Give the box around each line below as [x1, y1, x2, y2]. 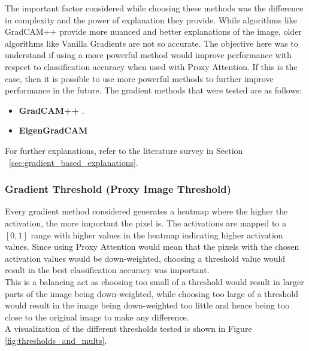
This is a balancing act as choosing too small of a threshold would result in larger [5, 275, 304, 288]
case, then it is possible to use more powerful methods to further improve [5, 72, 274, 84]
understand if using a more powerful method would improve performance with [5, 49, 292, 61]
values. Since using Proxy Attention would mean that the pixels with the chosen [5, 240, 299, 253]
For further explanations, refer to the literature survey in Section [5, 144, 243, 156]
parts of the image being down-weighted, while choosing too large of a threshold [5, 287, 298, 299]
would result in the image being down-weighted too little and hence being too [5, 299, 290, 311]
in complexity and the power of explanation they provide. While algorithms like [5, 13, 297, 26]
